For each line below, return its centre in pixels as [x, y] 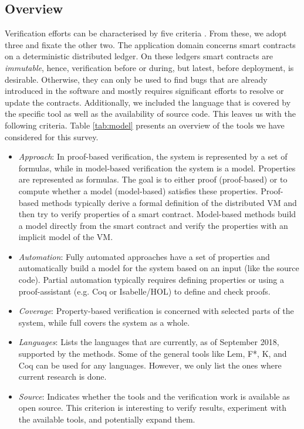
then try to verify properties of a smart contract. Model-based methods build [157, 214]
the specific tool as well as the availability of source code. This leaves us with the [150, 114]
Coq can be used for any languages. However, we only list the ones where [150, 365]
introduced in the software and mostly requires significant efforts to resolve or [144, 91]
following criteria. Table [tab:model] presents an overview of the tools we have [145, 125]
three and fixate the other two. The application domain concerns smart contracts [150, 44]
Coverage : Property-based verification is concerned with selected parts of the [156, 311]
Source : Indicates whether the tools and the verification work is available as [154, 396]
